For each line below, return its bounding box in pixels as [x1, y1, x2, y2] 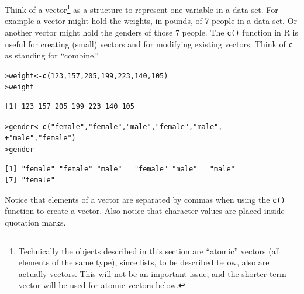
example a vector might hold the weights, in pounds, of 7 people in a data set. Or [5, 15, 298, 27]
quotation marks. [5, 216, 66, 229]
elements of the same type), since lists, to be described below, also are [18, 256, 270, 268]
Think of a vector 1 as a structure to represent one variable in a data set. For [5, 2, 278, 15]
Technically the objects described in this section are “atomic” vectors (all [18, 244, 281, 257]
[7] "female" [5, 176, 55, 185]
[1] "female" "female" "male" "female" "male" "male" [5, 164, 235, 173]
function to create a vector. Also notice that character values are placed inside [5, 205, 285, 217]
